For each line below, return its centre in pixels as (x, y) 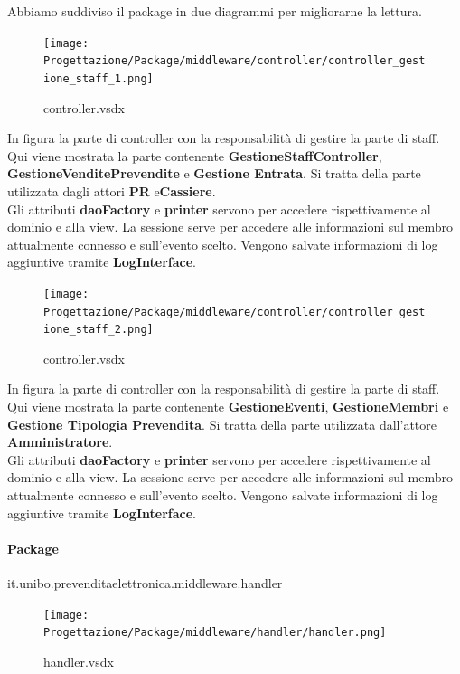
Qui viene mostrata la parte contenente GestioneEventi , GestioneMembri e (228, 407)
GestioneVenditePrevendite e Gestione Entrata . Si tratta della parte (214, 173)
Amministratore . (60, 442)
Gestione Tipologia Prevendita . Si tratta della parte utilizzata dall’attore (222, 424)
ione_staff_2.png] (99, 330)
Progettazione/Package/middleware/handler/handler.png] (215, 633)
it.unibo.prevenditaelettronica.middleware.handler (145, 583)
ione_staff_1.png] (99, 78)
